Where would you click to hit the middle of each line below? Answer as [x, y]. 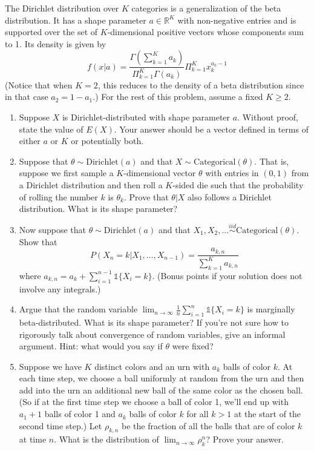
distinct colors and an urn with [152, 366]
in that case [27, 97]
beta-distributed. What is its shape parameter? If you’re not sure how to [154, 322]
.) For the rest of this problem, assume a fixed [178, 97]
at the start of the [267, 414]
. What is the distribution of [106, 439]
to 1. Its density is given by [56, 43]
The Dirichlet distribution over [62, 8]
